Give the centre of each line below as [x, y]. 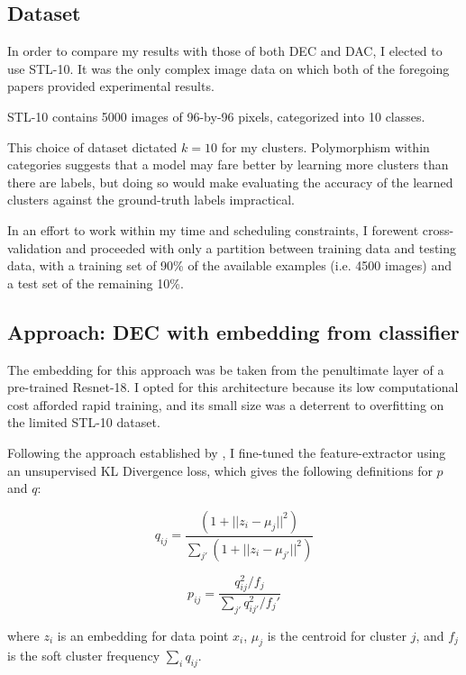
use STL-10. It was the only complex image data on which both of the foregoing [228, 68]
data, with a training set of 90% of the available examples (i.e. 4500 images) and [229, 265]
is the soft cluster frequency [84, 656]
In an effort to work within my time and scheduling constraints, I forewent [213, 229]
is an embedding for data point [143, 635]
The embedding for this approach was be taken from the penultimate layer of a [226, 369]
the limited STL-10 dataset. [84, 422]
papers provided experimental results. [111, 86]
